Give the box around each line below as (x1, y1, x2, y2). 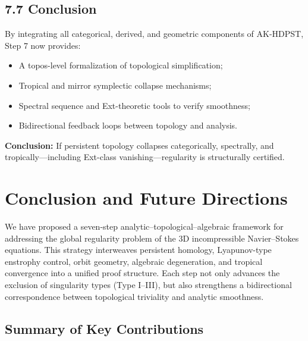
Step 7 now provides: (5, 39, 81, 51)
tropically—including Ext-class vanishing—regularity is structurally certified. (5, 151, 285, 163)
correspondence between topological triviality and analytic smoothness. (5, 290, 264, 302)
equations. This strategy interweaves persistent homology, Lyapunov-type (5, 243, 272, 256)
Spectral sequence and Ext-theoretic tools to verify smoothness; (18, 99, 250, 111)
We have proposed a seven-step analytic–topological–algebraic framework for (5, 220, 284, 233)
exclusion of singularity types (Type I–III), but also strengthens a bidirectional (5, 279, 292, 291)
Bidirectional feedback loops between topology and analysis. (18, 119, 238, 132)
